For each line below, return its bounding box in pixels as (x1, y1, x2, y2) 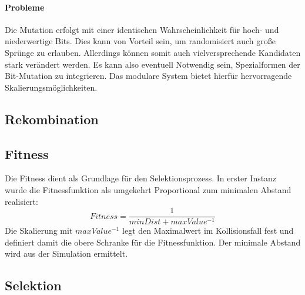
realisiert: (5, 195, 38, 207)
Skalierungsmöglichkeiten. (5, 81, 98, 93)
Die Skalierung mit (5, 224, 73, 237)
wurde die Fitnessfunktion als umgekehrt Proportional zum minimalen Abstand (5, 183, 291, 195)
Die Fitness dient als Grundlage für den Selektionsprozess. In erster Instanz (5, 172, 277, 184)
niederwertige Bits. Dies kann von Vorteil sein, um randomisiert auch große (5, 35, 276, 47)
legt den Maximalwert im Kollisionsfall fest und (122, 224, 294, 237)
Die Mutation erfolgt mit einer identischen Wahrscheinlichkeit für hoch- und (5, 23, 279, 35)
